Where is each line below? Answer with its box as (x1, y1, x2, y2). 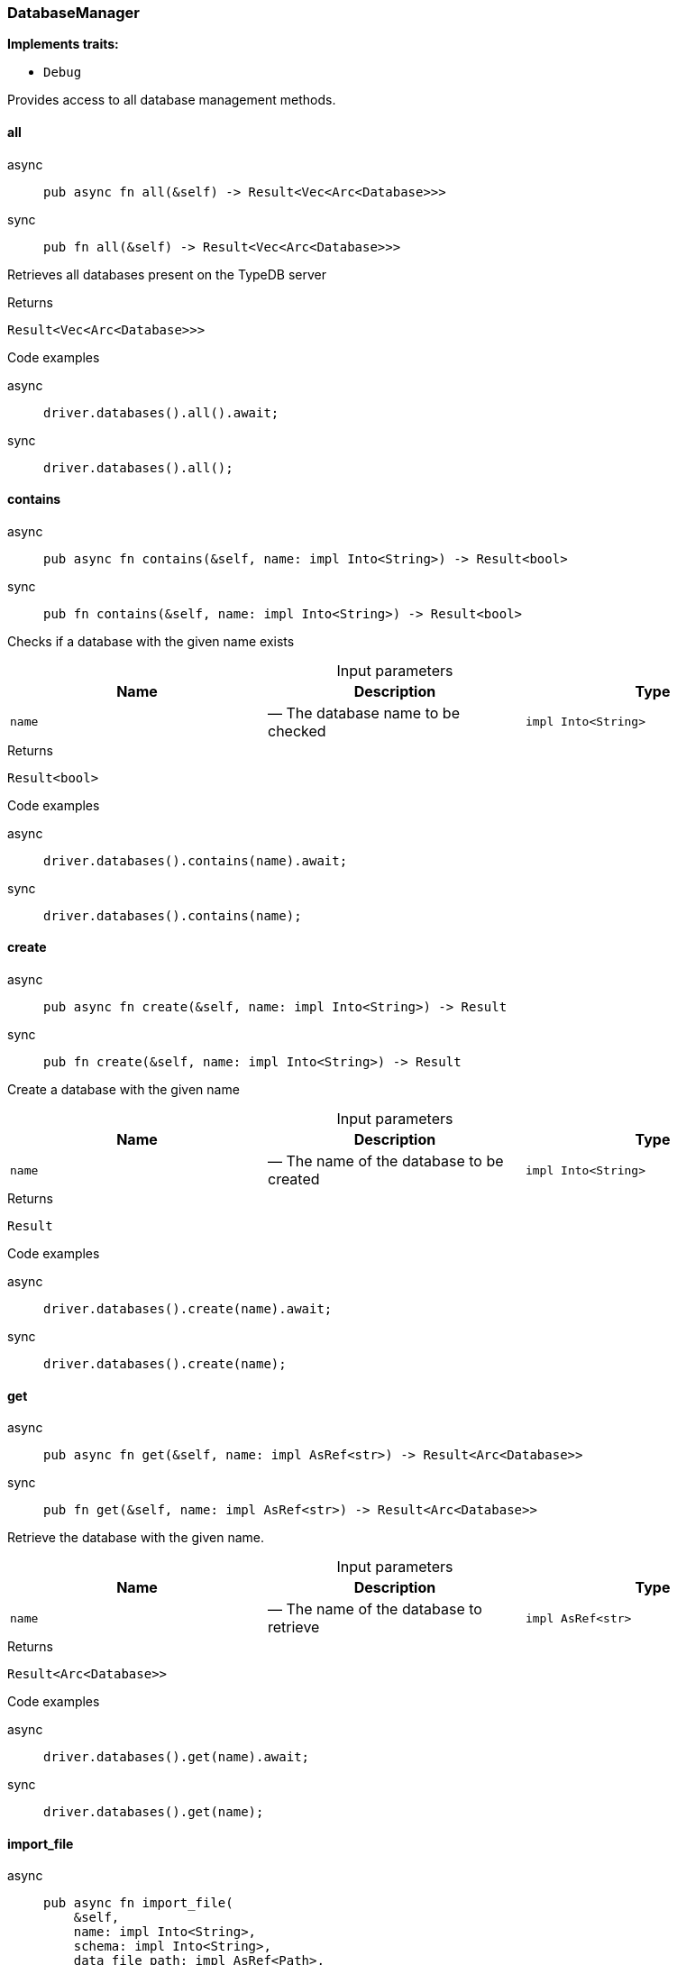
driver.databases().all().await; (43, 405, 279, 420)
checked (267, 721, 326, 740)
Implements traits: (7, 36, 119, 52)
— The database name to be (267, 703, 460, 722)
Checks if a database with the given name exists (7, 633, 295, 649)
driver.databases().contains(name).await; (43, 853, 348, 868)
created (267, 1170, 320, 1189)
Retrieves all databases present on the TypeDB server (7, 266, 326, 282)
